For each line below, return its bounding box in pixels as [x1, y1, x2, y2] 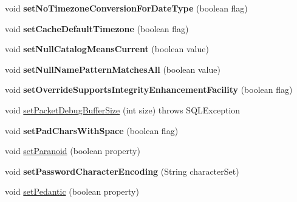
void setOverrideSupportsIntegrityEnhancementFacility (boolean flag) [5, 83, 293, 96]
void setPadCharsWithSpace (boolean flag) [5, 124, 179, 136]
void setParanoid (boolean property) [5, 144, 140, 157]
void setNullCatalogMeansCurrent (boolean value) [5, 42, 209, 55]
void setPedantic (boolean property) [5, 185, 139, 198]
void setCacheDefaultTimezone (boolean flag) [5, 22, 189, 35]
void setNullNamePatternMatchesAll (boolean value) [5, 62, 220, 75]
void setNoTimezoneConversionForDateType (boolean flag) [5, 2, 248, 14]
